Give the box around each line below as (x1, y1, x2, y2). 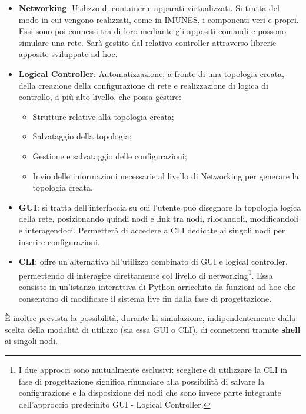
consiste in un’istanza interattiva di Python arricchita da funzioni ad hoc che (18, 280, 296, 292)
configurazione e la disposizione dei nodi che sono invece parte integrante (18, 386, 281, 399)
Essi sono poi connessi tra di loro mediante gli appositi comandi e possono (18, 25, 287, 37)
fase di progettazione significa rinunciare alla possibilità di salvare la (18, 375, 265, 387)
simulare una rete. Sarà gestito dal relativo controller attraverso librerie (18, 36, 277, 48)
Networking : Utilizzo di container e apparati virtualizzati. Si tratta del (18, 2, 280, 14)
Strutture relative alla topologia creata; (32, 110, 174, 122)
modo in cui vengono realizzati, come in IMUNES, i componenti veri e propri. (18, 13, 299, 25)
